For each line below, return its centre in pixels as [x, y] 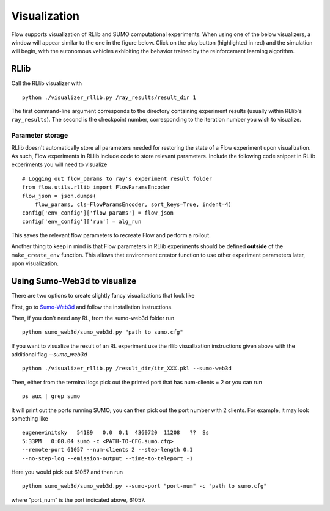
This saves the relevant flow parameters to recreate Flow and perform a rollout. [111, 235]
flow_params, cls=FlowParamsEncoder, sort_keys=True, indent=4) [133, 204]
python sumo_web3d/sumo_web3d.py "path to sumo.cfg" [103, 332]
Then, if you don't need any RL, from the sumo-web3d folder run [93, 318]
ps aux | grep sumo [51, 396]
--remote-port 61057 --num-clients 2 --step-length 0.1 [108, 450]
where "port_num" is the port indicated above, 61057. [79, 500]
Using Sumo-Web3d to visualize [74, 281]
